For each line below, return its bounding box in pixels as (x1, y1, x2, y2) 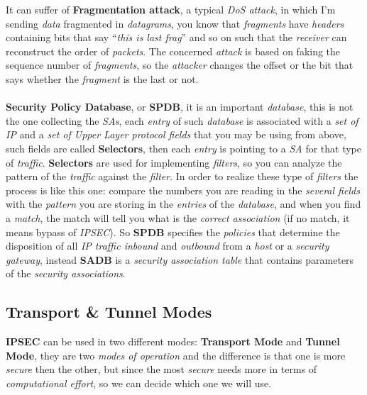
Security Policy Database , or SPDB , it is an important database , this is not (6, 99, 354, 114)
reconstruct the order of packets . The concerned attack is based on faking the (6, 43, 341, 58)
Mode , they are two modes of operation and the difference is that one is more (6, 347, 346, 362)
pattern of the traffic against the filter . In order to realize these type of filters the (6, 169, 358, 184)
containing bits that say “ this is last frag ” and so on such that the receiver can (6, 30, 347, 45)
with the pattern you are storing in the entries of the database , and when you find (6, 196, 361, 211)
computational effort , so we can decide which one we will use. (6, 375, 272, 390)
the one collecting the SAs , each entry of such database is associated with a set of (6, 113, 358, 128)
